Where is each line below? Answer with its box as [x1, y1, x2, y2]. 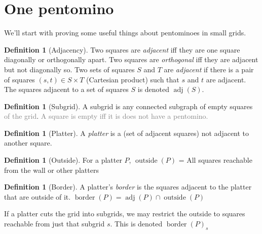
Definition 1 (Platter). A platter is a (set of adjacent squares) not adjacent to [4, 127, 249, 138]
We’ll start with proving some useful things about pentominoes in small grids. [4, 27, 246, 38]
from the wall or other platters [4, 164, 99, 175]
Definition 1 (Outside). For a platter [4, 155, 122, 165]
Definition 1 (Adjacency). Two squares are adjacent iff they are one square [4, 44, 240, 55]
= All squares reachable [178, 155, 252, 165]
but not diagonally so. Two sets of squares [4, 64, 135, 74]
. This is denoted [110, 218, 163, 229]
